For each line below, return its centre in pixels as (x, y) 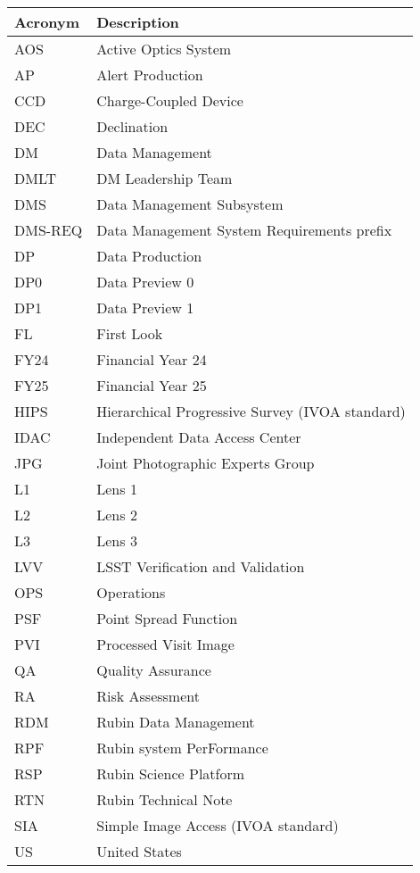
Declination (132, 126)
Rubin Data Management (176, 722)
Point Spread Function (167, 618)
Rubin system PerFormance (182, 748)
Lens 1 (117, 489)
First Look (130, 333)
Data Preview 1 (145, 308)
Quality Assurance (154, 670)
